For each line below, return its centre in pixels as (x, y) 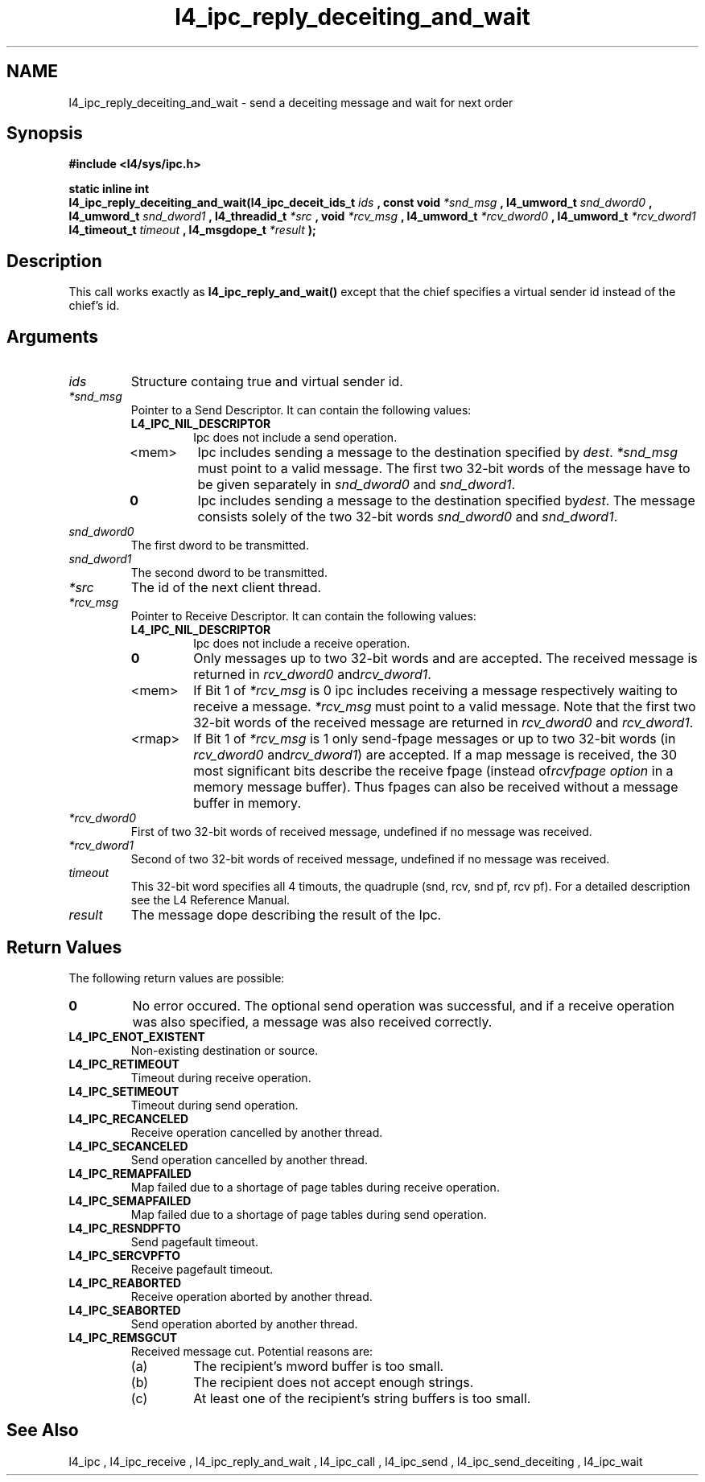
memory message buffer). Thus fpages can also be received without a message (436, 787)
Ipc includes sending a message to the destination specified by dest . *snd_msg (438, 453)
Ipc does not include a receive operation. (302, 644)
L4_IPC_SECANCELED (128, 1146)
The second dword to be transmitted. (229, 573)
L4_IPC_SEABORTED (125, 1310)
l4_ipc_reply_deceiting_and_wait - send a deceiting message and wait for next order (291, 102)
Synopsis (45, 134)
